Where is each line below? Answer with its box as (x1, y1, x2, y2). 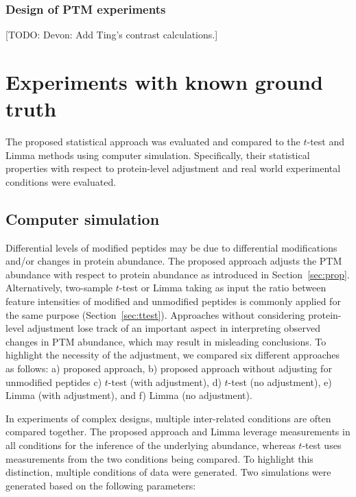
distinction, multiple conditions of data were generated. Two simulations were (5, 465, 331, 479)
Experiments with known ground (5, 68, 323, 95)
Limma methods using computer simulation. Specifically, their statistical (5, 147, 310, 162)
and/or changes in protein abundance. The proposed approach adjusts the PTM (5, 254, 342, 268)
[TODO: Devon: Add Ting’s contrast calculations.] (5, 27, 218, 42)
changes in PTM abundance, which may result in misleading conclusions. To (5, 334, 327, 348)
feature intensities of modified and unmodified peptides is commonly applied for (5, 294, 341, 308)
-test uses (302, 438, 342, 452)
